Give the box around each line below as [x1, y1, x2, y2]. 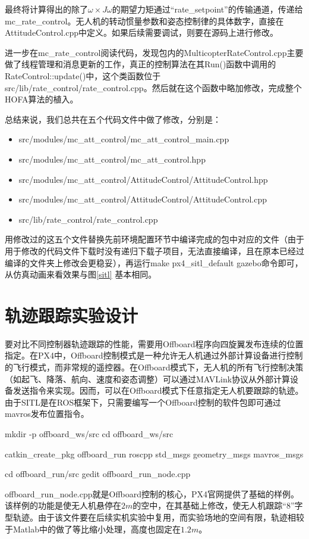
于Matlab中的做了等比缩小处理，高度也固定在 [5, 522, 181, 535]
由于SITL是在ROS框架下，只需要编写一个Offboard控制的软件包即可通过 [5, 395, 281, 408]
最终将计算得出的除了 [5, 3, 88, 15]
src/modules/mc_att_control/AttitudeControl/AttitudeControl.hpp [18, 173, 268, 185]
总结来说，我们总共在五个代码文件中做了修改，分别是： [5, 113, 221, 125]
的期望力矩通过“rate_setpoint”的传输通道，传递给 [112, 3, 303, 15]
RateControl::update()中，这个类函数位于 [5, 69, 161, 82]
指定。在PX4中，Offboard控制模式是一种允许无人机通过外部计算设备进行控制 [5, 349, 303, 362]
